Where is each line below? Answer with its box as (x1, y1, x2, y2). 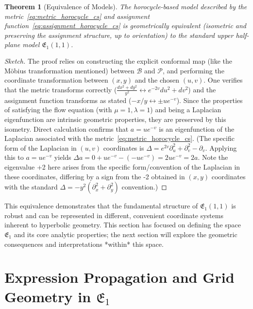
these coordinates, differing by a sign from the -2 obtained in (4, 171, 185, 181)
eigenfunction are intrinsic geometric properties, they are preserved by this (4, 114, 226, 124)
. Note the (198, 152, 228, 162)
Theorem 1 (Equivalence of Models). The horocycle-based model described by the (4, 1, 247, 11)
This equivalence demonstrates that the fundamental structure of (4, 201, 198, 211)
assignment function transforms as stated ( (4, 95, 132, 105)
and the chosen (135, 75, 180, 85)
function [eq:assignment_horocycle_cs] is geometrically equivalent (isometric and (4, 20, 247, 31)
